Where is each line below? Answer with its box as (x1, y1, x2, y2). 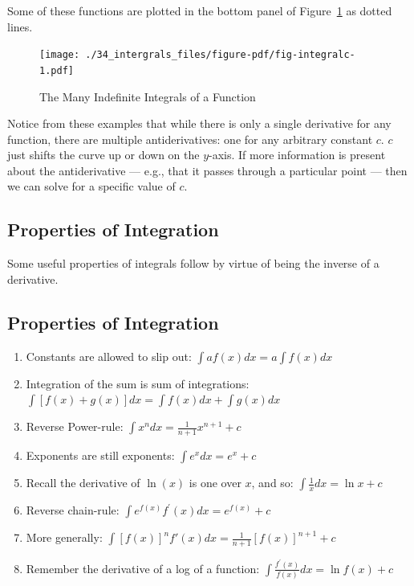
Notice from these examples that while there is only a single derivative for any (7, 115, 392, 132)
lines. (7, 18, 33, 35)
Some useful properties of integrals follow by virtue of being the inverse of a (7, 255, 379, 272)
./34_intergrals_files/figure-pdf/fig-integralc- (85, 49, 355, 61)
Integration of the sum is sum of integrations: (26, 375, 250, 391)
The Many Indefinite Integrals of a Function (39, 88, 256, 104)
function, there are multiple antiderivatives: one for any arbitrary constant (7, 130, 373, 147)
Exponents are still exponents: (26, 447, 175, 464)
